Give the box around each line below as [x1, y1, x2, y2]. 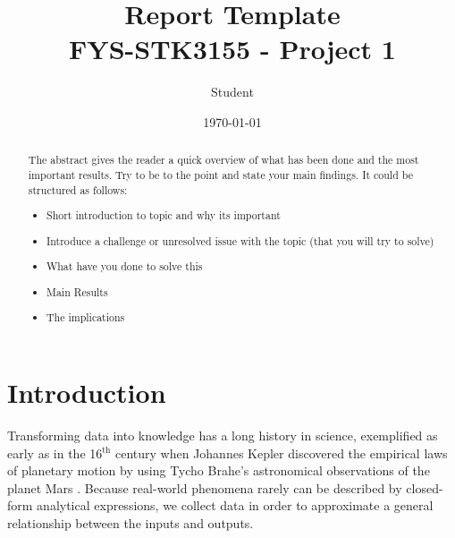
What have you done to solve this [46, 259, 203, 274]
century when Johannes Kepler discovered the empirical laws [114, 443, 448, 462]
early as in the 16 [7, 443, 103, 462]
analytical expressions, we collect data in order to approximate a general [37, 496, 434, 515]
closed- [406, 478, 443, 497]
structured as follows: [28, 182, 128, 197]
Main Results [46, 284, 108, 299]
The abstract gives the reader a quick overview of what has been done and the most [28, 152, 419, 167]
